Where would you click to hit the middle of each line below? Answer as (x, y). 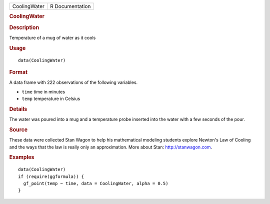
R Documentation (70, 6)
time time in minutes (43, 91)
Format (18, 72)
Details (18, 109)
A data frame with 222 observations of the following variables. (73, 82)
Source (18, 129)
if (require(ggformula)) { (51, 176)
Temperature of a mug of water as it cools (52, 37)
